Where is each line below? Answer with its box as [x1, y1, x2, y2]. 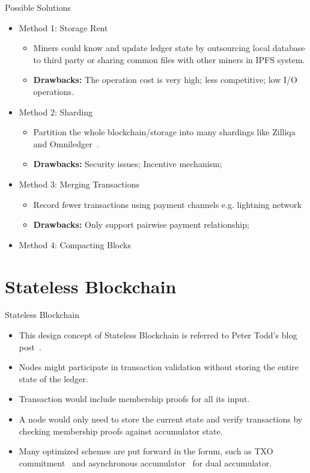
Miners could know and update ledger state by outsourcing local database [33, 41, 305, 54]
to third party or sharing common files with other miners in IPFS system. [33, 53, 305, 66]
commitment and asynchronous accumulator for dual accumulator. [19, 456, 272, 469]
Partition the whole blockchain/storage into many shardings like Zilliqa [33, 126, 296, 138]
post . [19, 340, 41, 353]
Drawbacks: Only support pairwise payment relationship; [33, 218, 249, 231]
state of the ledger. [19, 372, 88, 385]
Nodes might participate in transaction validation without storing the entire [19, 361, 299, 373]
